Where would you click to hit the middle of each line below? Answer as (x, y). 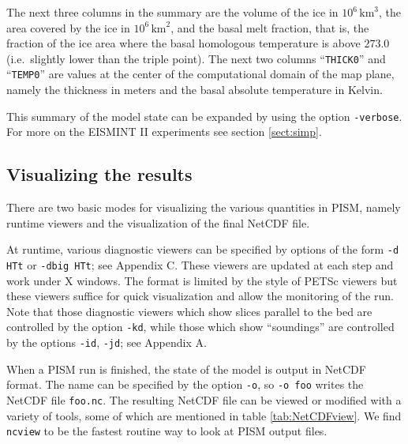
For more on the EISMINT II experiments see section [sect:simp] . (164, 132)
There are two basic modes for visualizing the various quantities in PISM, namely (204, 207)
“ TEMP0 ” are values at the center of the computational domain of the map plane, (200, 74)
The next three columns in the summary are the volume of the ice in (172, 12)
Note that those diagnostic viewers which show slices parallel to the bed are (189, 311)
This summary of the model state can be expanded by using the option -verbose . (204, 116)
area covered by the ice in (68, 27)
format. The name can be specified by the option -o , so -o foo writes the (185, 384)
